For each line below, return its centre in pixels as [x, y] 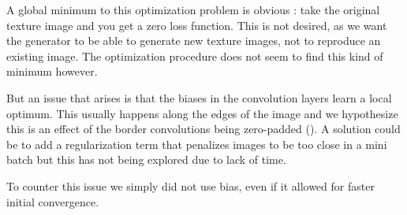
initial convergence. [53, 201]
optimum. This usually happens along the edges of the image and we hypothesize [202, 113]
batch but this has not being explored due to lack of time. [146, 159]
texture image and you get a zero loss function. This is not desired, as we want [197, 25]
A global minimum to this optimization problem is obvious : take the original [193, 9]
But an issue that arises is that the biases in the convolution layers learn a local [199, 97]
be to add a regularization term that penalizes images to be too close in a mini [197, 144]
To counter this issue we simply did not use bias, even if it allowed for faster [190, 185]
